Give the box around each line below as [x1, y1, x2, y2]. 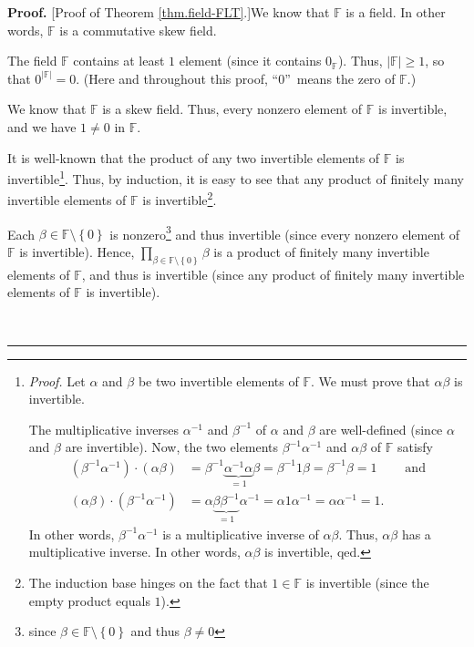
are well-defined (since [319, 419, 443, 438]
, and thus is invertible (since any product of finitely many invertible [81, 264, 465, 283]
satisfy [397, 437, 433, 457]
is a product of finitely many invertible [213, 241, 429, 261]
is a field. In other [345, 3, 446, 21]
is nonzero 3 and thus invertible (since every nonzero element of [109, 221, 460, 243]
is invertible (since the [305, 573, 429, 592]
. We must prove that [311, 371, 430, 390]
